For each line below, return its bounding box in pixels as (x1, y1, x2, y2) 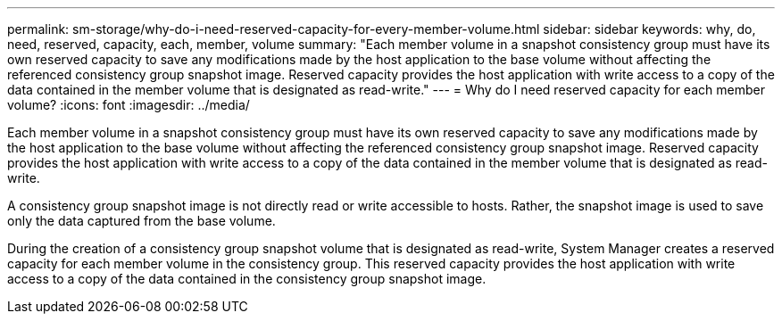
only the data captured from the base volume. (7, 213, 276, 228)
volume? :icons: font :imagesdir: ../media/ (7, 97, 250, 112)
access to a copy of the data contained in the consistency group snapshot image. (7, 271, 487, 286)
